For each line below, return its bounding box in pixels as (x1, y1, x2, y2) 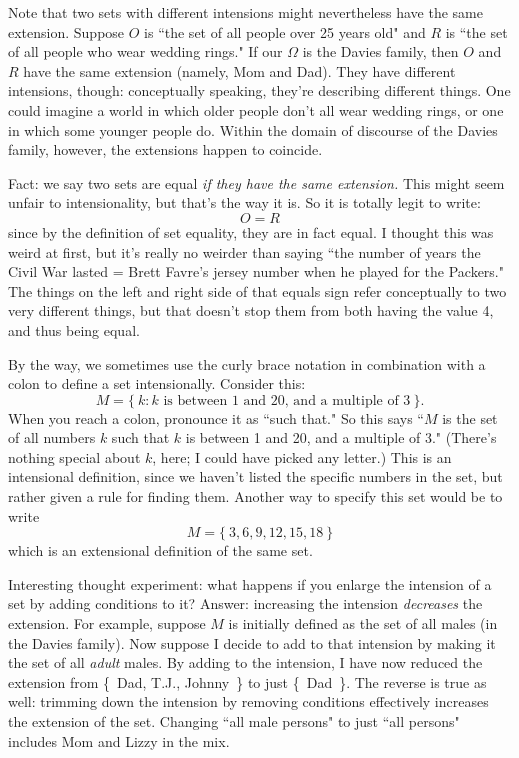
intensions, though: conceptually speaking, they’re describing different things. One (8, 80, 511, 101)
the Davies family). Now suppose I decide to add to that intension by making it (8, 632, 496, 653)
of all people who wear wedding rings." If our (8, 41, 283, 62)
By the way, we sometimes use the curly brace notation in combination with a (8, 353, 486, 374)
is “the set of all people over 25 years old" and (144, 21, 426, 42)
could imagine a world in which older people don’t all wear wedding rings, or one (8, 99, 504, 120)
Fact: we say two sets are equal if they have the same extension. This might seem (8, 172, 505, 193)
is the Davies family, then (302, 41, 459, 62)
